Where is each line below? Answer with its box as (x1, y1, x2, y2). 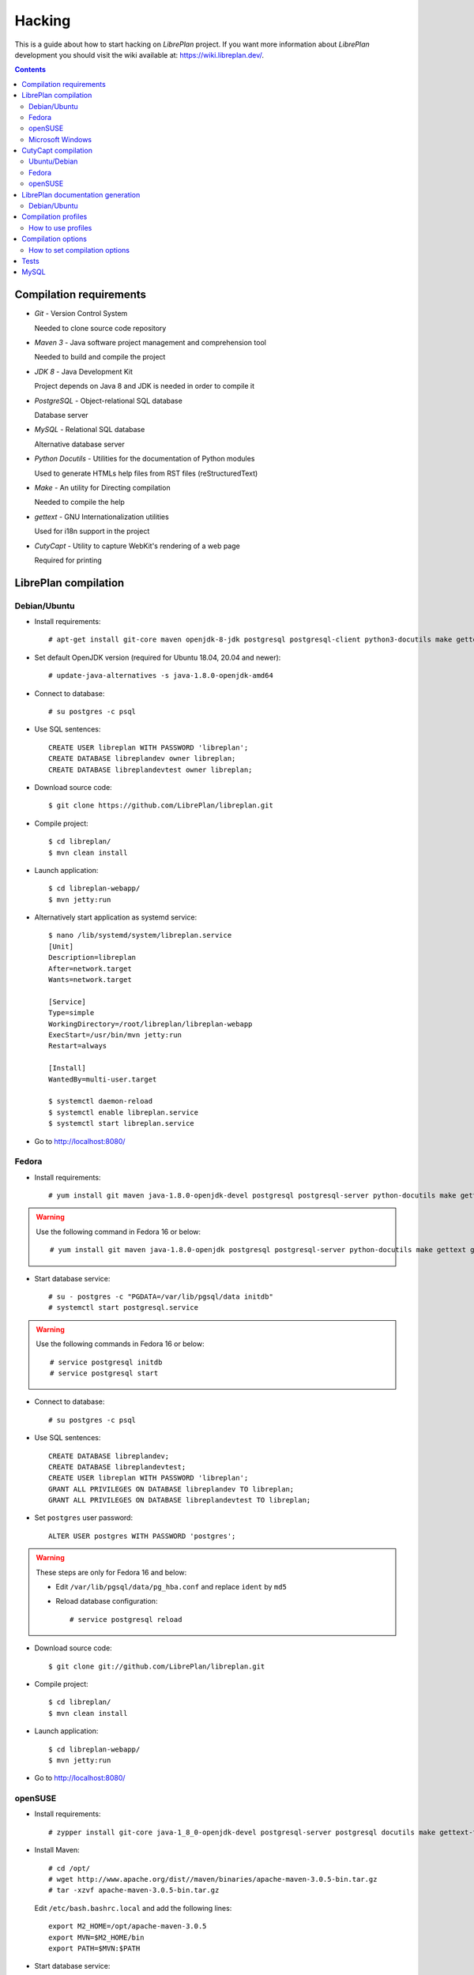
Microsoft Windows (28, 134, 92, 144)
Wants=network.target (48, 976, 132, 984)
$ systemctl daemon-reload (48, 1097, 153, 1106)
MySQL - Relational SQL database (34, 425, 145, 434)
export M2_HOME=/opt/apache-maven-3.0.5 (48, 1922, 207, 1931)
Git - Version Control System (34, 309, 128, 318)
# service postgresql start (50, 1368, 159, 1378)
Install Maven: (34, 1845, 81, 1855)
